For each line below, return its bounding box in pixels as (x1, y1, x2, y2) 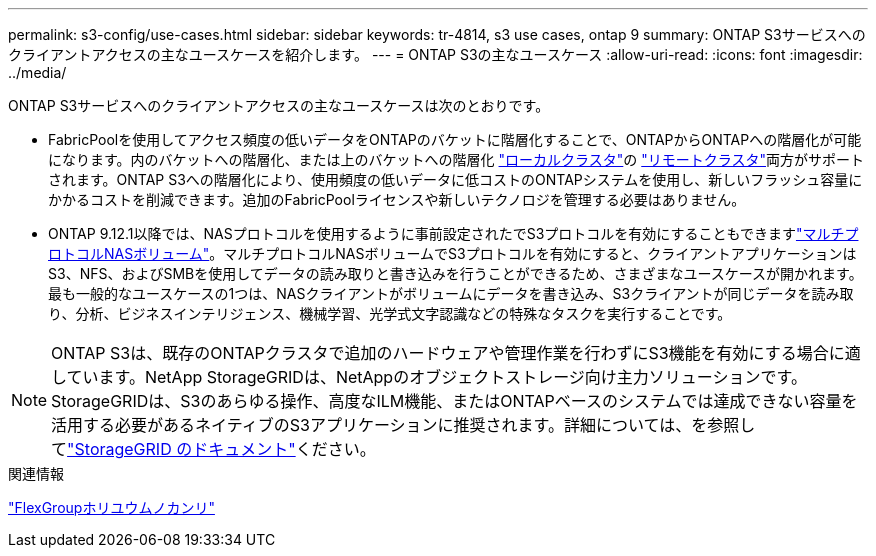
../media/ (8, 64, 67, 81)
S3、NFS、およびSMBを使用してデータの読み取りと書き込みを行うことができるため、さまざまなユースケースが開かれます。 (48, 265, 863, 282)
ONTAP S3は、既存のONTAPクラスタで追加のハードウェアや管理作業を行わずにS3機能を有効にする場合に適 (51, 343, 861, 363)
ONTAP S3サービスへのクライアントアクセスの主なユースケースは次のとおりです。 (8, 97, 550, 114)
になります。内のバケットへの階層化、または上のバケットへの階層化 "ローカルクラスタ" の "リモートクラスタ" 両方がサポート (48, 151, 865, 168)
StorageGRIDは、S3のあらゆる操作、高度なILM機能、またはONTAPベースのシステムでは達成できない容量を (51, 391, 858, 411)
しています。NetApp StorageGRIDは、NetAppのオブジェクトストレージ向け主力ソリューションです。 (51, 367, 807, 387)
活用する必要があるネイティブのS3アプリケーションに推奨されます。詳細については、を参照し (51, 415, 756, 435)
